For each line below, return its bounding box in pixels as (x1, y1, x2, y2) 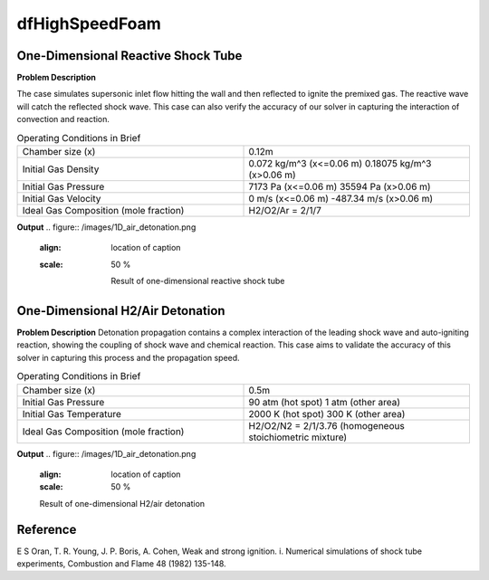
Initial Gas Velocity (22, 193, 101, 204)
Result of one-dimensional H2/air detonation (39, 498, 206, 509)
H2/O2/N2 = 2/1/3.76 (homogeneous (248, 419, 405, 432)
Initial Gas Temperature (22, 407, 122, 420)
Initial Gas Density (22, 163, 100, 176)
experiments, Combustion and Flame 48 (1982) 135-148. (16, 558, 226, 569)
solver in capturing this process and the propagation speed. (16, 352, 240, 363)
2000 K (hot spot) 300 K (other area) (248, 407, 406, 420)
